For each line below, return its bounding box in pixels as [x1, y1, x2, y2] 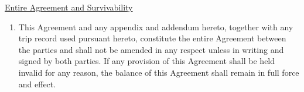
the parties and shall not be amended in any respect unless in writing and [18, 43, 284, 55]
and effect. [18, 77, 56, 90]
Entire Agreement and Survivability [5, 1, 133, 13]
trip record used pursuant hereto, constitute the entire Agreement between [18, 32, 286, 44]
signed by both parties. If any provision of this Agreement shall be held [18, 55, 275, 67]
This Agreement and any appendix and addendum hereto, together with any [18, 20, 293, 33]
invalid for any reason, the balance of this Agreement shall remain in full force [18, 66, 299, 78]
